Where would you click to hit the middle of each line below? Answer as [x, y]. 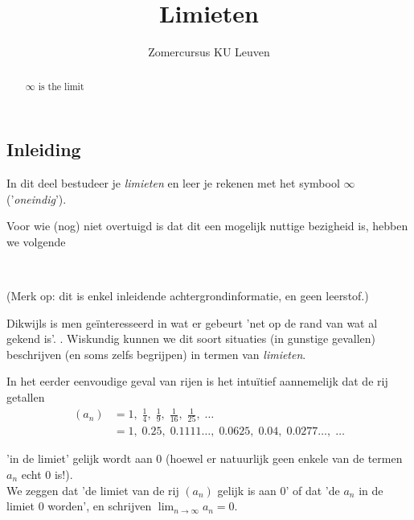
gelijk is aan [247, 490]
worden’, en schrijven [100, 506]
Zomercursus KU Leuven [209, 52]
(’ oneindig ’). [37, 198]
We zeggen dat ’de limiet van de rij [93, 490]
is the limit [61, 86]
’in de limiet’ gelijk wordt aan [80, 458]
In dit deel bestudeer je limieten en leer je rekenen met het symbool [173, 182]
